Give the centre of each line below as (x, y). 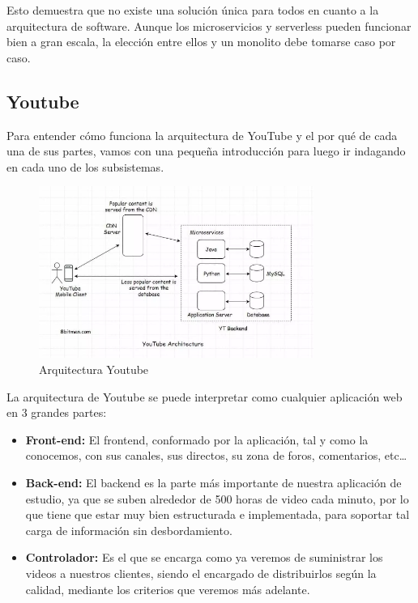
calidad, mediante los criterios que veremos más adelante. (168, 589)
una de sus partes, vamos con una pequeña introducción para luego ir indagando (206, 151)
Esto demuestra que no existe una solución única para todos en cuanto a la (193, 10)
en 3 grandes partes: (57, 412)
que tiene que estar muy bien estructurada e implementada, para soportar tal (218, 514)
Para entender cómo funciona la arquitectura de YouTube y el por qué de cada (202, 135)
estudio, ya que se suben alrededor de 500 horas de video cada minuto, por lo (217, 498)
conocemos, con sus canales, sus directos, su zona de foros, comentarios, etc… (216, 455)
